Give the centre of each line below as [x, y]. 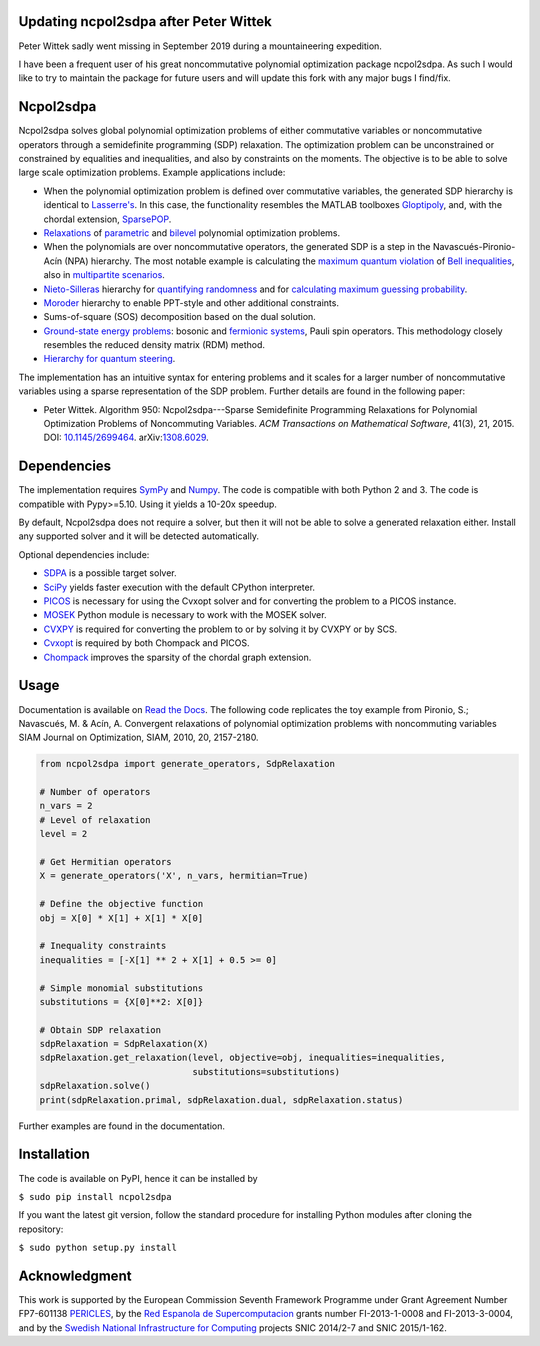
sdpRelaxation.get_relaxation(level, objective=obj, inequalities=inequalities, [242, 1058]
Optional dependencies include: [84, 554]
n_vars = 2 [66, 806]
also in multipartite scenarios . [104, 275]
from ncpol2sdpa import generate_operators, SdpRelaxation [187, 764]
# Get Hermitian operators [105, 862]
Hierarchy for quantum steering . [109, 359]
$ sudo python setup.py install [97, 1248]
